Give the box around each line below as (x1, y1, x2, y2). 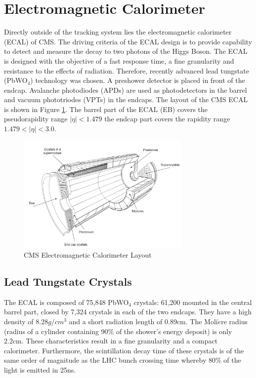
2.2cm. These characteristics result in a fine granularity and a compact (4, 336, 218, 346)
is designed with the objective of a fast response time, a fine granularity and (4, 55, 234, 66)
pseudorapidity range (4, 113, 68, 124)
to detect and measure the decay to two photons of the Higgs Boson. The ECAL (4, 46, 248, 56)
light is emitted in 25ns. (4, 364, 76, 375)
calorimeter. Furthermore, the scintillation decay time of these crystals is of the (4, 345, 244, 355)
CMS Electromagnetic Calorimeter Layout (24, 249, 152, 260)
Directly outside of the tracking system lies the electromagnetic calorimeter (4, 27, 232, 37)
